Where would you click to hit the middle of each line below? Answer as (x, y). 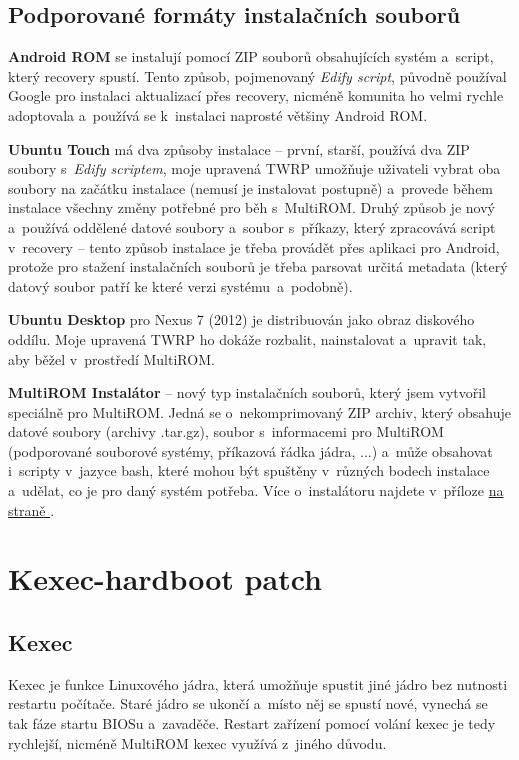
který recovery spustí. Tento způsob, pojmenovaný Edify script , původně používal (257, 75)
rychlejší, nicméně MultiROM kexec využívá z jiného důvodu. (197, 742)
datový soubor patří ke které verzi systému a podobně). (180, 285)
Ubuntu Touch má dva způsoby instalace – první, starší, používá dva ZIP (239, 148)
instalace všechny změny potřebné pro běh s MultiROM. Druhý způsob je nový (251, 207)
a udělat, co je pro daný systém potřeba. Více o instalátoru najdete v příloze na (256, 490)
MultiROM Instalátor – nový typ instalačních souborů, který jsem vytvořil (247, 392)
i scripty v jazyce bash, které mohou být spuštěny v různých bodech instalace (249, 470)
